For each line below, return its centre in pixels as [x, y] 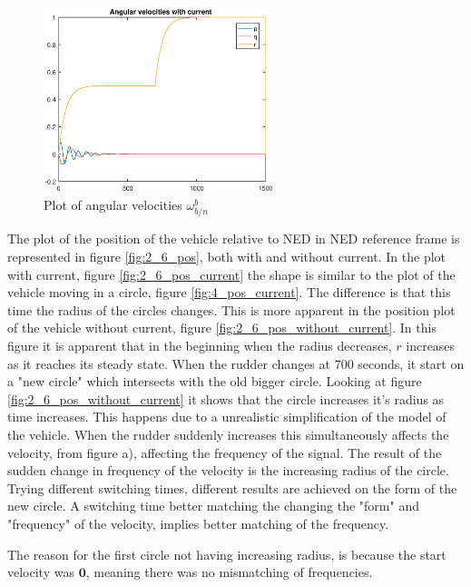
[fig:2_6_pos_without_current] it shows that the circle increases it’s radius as [226, 398]
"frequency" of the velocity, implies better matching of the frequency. [198, 523]
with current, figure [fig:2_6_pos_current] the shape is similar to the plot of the [231, 274]
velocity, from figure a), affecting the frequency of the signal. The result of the [225, 452]
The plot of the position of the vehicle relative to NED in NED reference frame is [234, 239]
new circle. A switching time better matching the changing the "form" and [213, 506]
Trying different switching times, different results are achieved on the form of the [232, 488]
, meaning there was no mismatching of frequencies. [229, 572]
